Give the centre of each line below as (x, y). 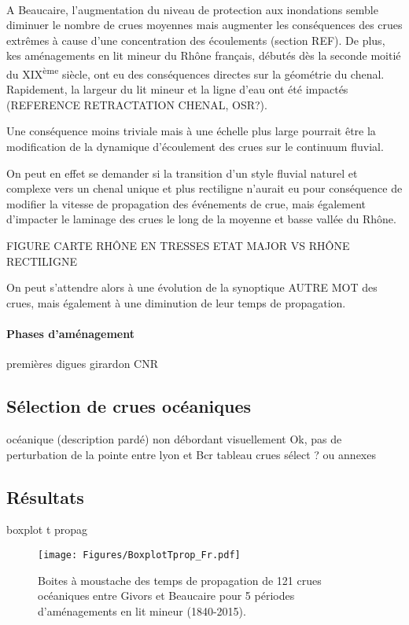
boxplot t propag (47, 529)
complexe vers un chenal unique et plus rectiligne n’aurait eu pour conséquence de (204, 188)
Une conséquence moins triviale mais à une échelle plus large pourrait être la (191, 131)
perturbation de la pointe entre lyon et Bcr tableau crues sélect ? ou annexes (191, 454)
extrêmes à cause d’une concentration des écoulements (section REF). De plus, (196, 40)
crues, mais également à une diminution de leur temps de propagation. (176, 302)
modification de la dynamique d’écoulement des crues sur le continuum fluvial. (195, 146)
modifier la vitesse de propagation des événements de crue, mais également (186, 203)
